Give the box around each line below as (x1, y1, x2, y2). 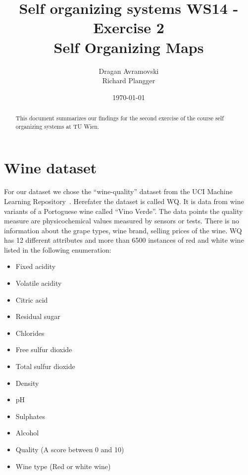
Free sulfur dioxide (15, 344, 72, 355)
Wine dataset (4, 158, 97, 178)
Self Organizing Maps (53, 37, 204, 57)
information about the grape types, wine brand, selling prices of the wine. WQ (4, 225, 242, 235)
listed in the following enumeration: (4, 244, 111, 255)
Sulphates (15, 411, 46, 421)
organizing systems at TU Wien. (15, 122, 99, 130)
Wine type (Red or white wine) (15, 461, 111, 471)
